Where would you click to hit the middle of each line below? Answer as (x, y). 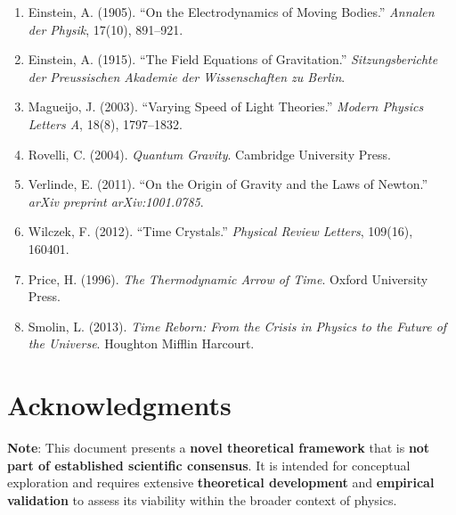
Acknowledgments (119, 405)
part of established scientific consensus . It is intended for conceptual (209, 465)
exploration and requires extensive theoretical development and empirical (221, 482)
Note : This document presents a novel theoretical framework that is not (219, 448)
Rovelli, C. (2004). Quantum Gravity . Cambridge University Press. (209, 154)
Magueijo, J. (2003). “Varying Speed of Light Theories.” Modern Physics (226, 106)
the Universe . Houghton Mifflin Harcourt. (141, 343)
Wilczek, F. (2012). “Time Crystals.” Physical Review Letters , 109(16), (220, 231)
